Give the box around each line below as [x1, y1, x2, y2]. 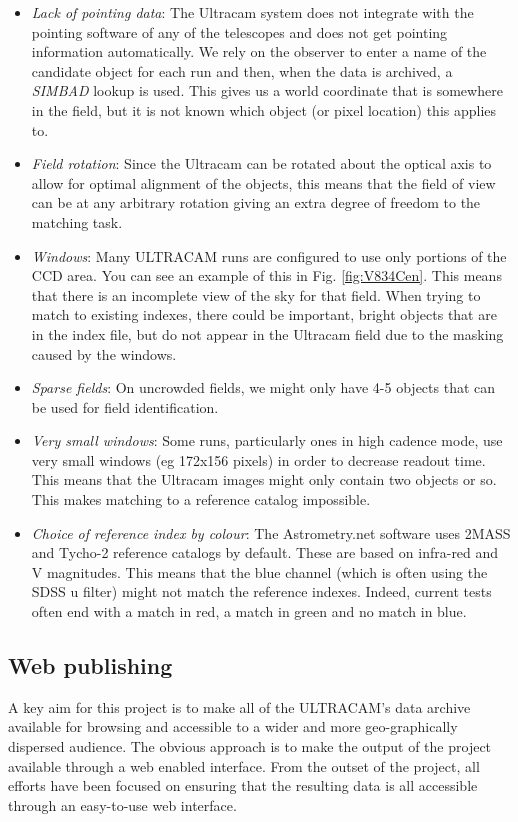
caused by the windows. [31, 343, 177, 364]
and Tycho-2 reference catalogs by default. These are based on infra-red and [31, 542, 499, 563]
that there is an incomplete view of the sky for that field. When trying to [31, 284, 481, 305]
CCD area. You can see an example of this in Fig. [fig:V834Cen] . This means [31, 265, 502, 286]
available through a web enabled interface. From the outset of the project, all [8, 755, 480, 776]
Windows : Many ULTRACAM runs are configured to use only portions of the [31, 245, 507, 266]
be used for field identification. [31, 396, 219, 417]
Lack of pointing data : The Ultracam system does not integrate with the [31, 2, 474, 22]
